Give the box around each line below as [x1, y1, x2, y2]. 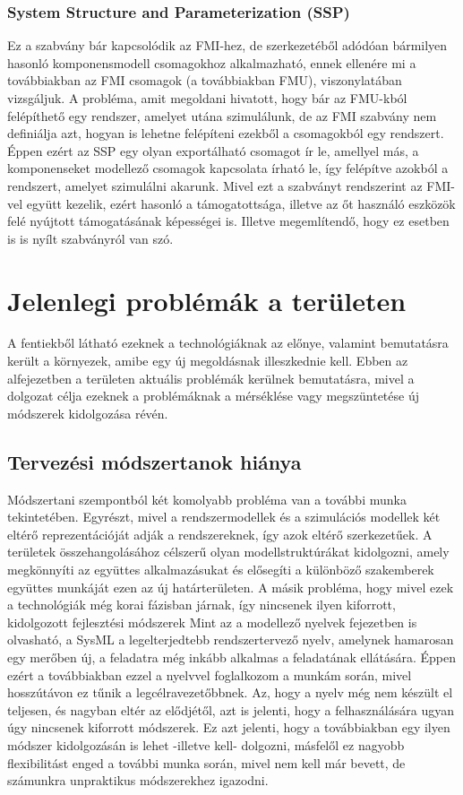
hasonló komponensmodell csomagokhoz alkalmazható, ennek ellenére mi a [7, 53, 416, 72]
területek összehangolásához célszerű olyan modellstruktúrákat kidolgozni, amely [7, 542, 450, 561]
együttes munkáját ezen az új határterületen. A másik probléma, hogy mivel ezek [7, 577, 454, 596]
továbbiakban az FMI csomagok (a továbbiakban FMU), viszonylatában [7, 71, 402, 90]
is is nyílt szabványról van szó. [7, 229, 174, 247]
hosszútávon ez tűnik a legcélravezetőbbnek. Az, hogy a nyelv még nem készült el [7, 683, 453, 702]
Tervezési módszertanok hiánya [7, 447, 302, 475]
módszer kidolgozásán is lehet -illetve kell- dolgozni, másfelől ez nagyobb [7, 735, 405, 754]
